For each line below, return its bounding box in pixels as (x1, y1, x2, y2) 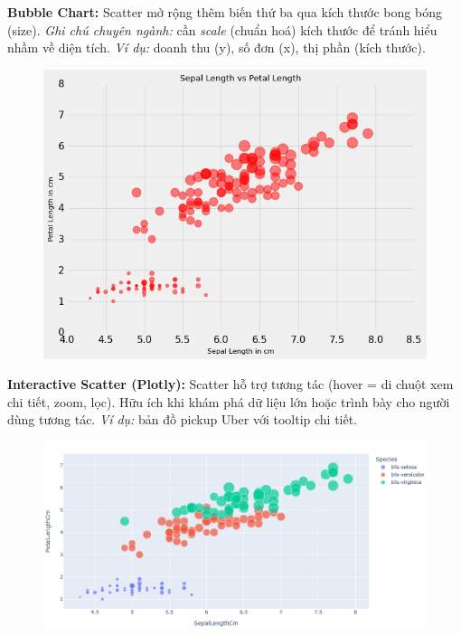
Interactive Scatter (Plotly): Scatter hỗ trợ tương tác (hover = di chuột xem (7, 375, 454, 394)
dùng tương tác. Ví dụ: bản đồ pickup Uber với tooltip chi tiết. (7, 410, 358, 429)
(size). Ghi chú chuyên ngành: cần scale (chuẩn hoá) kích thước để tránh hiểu (7, 20, 437, 39)
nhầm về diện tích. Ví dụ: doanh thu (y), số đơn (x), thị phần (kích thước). (7, 38, 426, 57)
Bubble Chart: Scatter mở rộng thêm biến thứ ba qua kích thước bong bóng (7, 3, 442, 21)
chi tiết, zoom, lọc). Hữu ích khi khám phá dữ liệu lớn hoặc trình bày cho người (7, 392, 450, 411)
